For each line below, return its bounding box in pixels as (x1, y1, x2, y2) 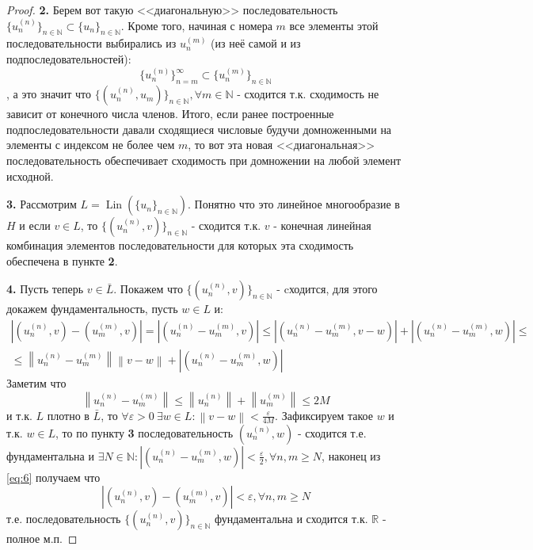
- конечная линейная (273, 217, 371, 234)
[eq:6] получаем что (6, 468, 101, 485)
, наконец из (322, 447, 381, 464)
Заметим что (6, 374, 67, 391)
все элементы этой (289, 17, 379, 33)
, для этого (326, 281, 378, 297)
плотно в (47, 407, 89, 423)
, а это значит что (6, 86, 91, 102)
